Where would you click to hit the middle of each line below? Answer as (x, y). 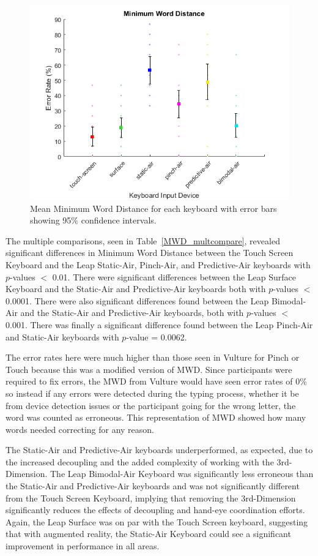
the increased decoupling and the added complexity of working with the (140, 461)
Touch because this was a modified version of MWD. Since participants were (149, 369)
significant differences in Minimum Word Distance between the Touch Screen (150, 253)
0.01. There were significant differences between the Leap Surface (174, 276)
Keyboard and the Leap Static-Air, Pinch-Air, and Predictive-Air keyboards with (158, 264)
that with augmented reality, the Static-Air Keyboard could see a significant (148, 534)
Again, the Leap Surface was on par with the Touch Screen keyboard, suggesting (157, 521)
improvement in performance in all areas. (83, 546)
